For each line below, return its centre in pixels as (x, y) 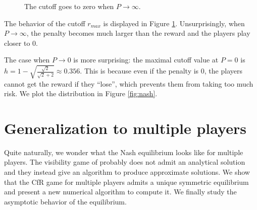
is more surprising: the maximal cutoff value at (146, 60)
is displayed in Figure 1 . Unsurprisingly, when (174, 23)
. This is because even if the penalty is (139, 71)
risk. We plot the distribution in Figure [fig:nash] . (81, 93)
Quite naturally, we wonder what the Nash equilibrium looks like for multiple (124, 152)
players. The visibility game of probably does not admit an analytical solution (125, 162)
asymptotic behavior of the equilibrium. (65, 201)
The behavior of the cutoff (45, 23)
